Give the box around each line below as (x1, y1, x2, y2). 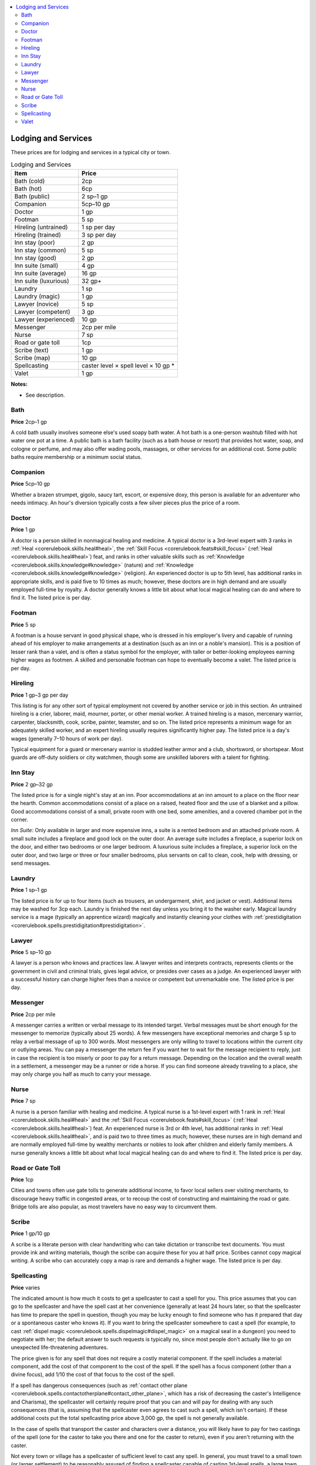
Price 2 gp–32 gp (11, 781, 53, 788)
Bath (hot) (14, 185, 42, 193)
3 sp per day (81, 231, 116, 239)
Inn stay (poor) (14, 239, 56, 247)
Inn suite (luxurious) (14, 277, 70, 285)
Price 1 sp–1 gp (11, 887, 47, 894)
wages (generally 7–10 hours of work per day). (11, 735, 123, 742)
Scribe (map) (14, 354, 51, 362)
